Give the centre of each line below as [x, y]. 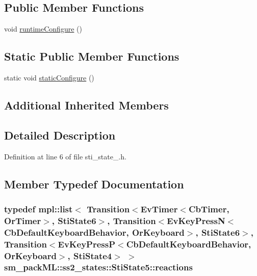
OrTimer [23, 220]
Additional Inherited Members [86, 105]
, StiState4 [90, 255]
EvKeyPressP [87, 244]
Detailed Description [60, 135]
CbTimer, [209, 209]
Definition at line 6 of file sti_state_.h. [65, 156]
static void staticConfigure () [49, 77]
